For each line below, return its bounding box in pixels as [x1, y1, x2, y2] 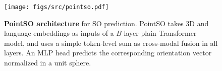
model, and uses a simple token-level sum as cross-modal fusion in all [4, 37, 218, 48]
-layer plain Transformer [121, 28, 197, 38]
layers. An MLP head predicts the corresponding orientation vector [4, 47, 212, 58]
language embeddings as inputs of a [4, 28, 114, 38]
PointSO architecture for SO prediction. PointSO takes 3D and [4, 18, 209, 28]
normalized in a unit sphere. [4, 57, 91, 68]
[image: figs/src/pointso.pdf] [4, 4, 109, 11]
